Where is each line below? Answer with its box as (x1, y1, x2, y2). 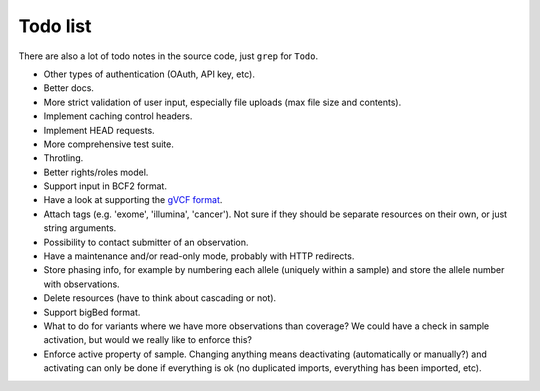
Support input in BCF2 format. (43, 180, 167, 192)
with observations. (43, 278, 120, 290)
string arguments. (43, 222, 117, 234)
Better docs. (43, 82, 95, 94)
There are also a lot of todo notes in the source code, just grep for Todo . (18, 50, 319, 62)
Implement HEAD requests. (43, 124, 155, 136)
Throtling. (43, 152, 84, 164)
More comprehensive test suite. (43, 138, 175, 150)
